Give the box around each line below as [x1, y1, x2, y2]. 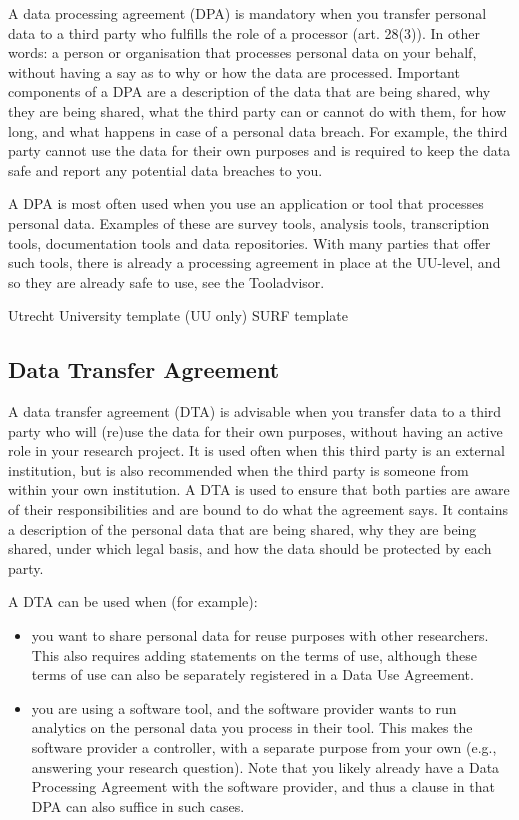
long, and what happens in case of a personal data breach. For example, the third [8, 120, 508, 141]
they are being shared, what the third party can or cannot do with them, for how [8, 100, 507, 121]
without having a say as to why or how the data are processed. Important [8, 61, 460, 82]
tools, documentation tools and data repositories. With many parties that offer [8, 232, 491, 253]
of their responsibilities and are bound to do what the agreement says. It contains [8, 499, 508, 520]
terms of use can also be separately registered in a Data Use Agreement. [31, 664, 474, 685]
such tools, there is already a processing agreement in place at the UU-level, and [8, 252, 501, 273]
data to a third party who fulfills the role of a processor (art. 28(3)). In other [8, 22, 480, 43]
